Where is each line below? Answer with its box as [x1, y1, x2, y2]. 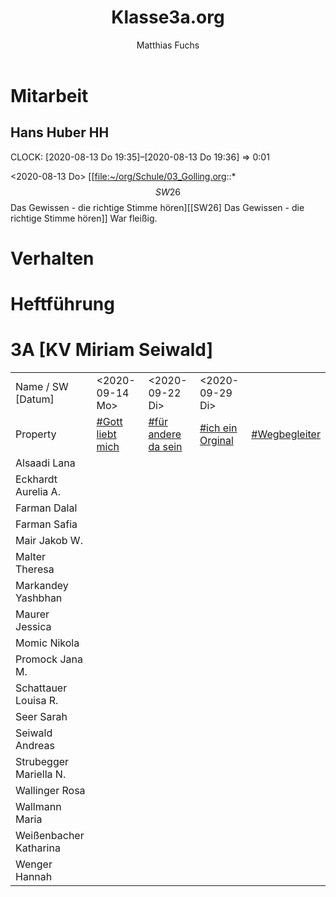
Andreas [15, 739, 55, 753]
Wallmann [15, 800, 62, 814]
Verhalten [10, 247, 95, 270]
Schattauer [15, 681, 68, 695]
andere [148, 427, 182, 441]
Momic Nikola [15, 636, 80, 650]
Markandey [15, 579, 69, 593]
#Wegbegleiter [251, 427, 321, 441]
